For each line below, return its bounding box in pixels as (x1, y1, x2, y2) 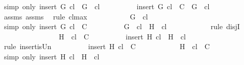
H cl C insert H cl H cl (59, 31, 186, 41)
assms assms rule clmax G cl (4, 11, 148, 21)
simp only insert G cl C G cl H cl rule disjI (4, 21, 240, 32)
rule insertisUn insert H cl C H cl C (4, 41, 210, 52)
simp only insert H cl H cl (4, 51, 100, 61)
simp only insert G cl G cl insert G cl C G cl (4, 1, 210, 11)
